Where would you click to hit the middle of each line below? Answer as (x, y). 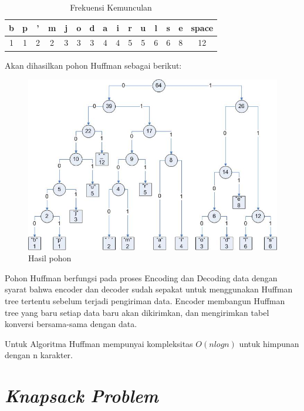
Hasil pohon (50, 258)
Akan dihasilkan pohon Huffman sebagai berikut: (93, 65)
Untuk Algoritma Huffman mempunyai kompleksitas (99, 343)
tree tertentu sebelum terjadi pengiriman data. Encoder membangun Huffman (145, 301)
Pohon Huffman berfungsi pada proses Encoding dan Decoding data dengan (141, 277)
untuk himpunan (269, 343)
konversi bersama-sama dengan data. (71, 324)
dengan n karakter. (39, 355)
